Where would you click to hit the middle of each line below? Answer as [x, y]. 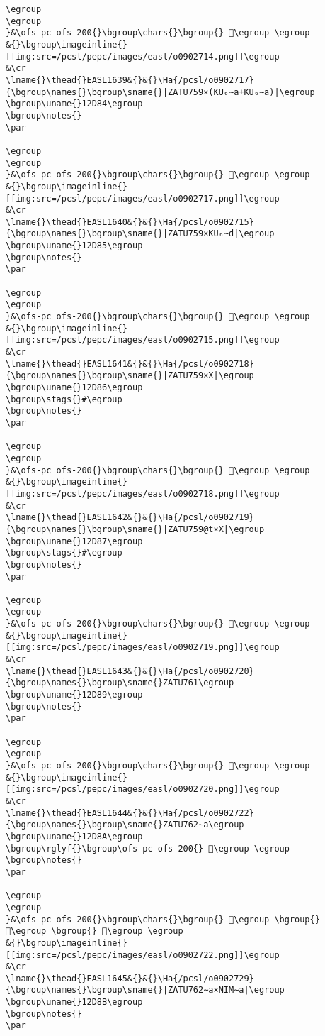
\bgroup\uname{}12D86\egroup [74, 387]
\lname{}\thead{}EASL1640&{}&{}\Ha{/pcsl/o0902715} [130, 222]
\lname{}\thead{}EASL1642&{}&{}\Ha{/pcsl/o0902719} [130, 518]
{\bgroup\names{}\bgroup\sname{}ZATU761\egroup [120, 683]
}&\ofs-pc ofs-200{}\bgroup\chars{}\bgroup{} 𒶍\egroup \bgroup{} [163, 919]
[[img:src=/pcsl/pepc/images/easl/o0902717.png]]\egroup [143, 198]
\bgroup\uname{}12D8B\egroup [74, 1002]
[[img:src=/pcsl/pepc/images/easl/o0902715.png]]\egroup [143, 340]
